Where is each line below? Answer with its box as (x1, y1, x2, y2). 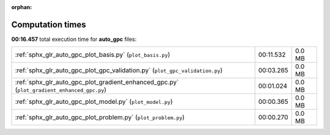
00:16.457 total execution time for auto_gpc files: (11, 35, 137, 43)
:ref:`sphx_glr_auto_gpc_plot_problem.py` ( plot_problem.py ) (15, 113, 185, 122)
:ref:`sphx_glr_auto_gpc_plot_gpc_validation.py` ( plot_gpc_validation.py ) (15, 66, 223, 75)
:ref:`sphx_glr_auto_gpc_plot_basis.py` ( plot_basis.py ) (15, 51, 170, 59)
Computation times (11, 19, 86, 30)
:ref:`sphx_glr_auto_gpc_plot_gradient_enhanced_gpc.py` (15, 78, 179, 87)
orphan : (11, 4, 32, 10)
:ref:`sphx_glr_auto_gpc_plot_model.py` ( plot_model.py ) (15, 98, 173, 106)
